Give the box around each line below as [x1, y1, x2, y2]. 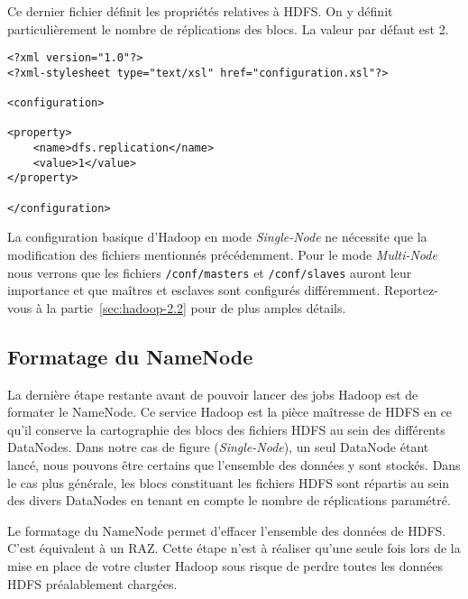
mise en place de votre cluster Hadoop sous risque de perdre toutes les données [7, 556, 443, 575]
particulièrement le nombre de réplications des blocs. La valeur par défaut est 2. [7, 19, 449, 38]
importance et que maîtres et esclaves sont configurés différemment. [7, 281, 381, 299]
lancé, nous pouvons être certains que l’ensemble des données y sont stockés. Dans [7, 456, 461, 475]
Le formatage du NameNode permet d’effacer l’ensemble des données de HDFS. [7, 521, 446, 539]
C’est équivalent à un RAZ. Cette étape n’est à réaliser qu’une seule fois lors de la [7, 539, 461, 558]
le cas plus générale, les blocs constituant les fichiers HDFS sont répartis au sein [7, 473, 450, 492]
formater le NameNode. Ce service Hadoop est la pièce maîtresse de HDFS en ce [7, 402, 453, 421]
